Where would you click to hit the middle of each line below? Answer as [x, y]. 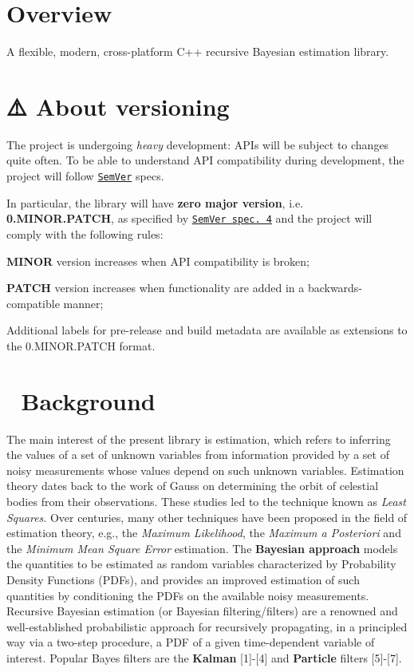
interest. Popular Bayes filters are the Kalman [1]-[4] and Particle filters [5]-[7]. [204, 657]
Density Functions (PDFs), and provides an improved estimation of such [183, 579]
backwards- [335, 288]
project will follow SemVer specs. [85, 176]
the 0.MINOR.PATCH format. [81, 345]
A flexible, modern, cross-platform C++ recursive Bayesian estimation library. [198, 51]
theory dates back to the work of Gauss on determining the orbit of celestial [193, 486]
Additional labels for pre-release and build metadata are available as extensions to [207, 330]
